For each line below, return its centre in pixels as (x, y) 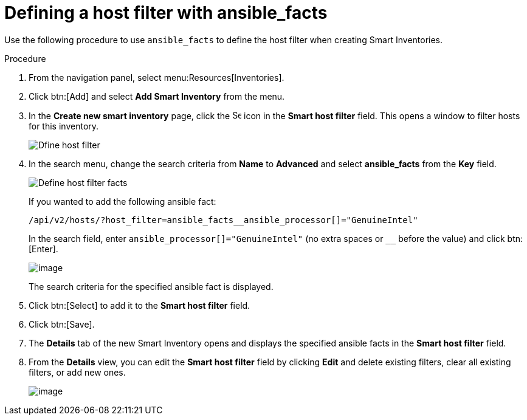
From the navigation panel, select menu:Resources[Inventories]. (157, 77)
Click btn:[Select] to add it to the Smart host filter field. (139, 305)
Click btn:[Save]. (62, 324)
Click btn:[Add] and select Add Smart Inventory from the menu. (157, 96)
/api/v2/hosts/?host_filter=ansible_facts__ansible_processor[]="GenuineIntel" (223, 220)
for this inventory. (64, 126)
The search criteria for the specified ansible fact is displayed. (151, 286)
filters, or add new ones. (77, 372)
